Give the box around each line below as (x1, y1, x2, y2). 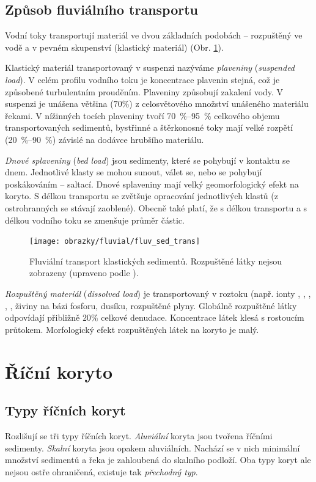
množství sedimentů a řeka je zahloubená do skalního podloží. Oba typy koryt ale (5, 453, 311, 466)
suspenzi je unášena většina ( (5, 97, 114, 110)
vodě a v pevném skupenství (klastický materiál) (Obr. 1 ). (5, 40, 224, 53)
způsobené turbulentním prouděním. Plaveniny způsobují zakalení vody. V (5, 85, 284, 98)
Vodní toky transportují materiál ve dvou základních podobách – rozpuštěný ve (5, 29, 303, 42)
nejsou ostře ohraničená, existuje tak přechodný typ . (5, 465, 198, 478)
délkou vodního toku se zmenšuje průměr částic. (5, 213, 185, 226)
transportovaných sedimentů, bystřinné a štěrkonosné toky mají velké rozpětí (5, 121, 293, 134)
